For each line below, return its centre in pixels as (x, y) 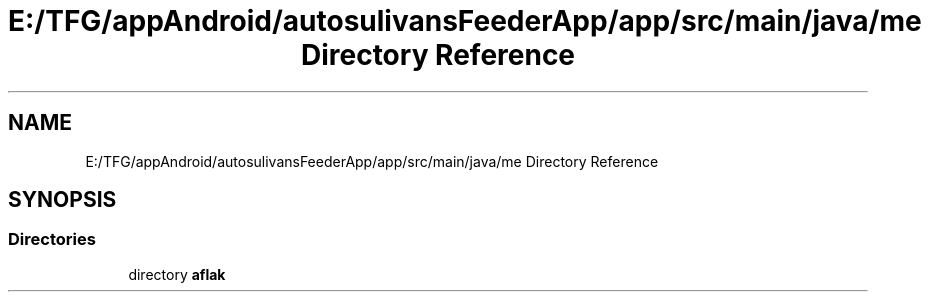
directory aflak (177, 274)
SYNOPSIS (62, 200)
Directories (52, 239)
